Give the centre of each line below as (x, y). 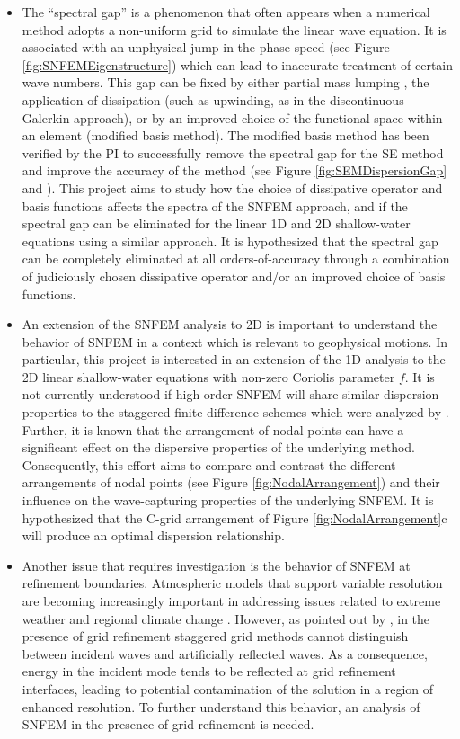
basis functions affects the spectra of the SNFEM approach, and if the (215, 205)
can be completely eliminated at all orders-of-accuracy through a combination (236, 258)
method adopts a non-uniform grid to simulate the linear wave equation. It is (234, 29)
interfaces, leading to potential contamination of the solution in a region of (228, 688)
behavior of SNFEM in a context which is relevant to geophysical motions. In (234, 341)
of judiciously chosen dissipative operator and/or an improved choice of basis (234, 276)
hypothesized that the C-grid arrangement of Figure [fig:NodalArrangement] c (234, 517)
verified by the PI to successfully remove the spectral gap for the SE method (233, 152)
